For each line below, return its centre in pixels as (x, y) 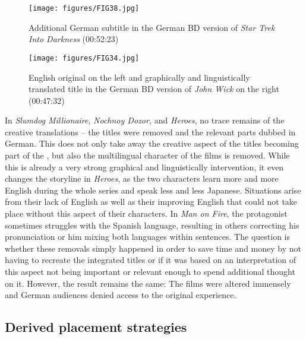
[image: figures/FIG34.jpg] (84, 58)
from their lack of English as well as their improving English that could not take (151, 202)
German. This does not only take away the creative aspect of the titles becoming (152, 143)
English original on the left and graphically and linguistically (139, 77)
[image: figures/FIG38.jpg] (84, 8)
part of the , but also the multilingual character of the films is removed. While (147, 155)
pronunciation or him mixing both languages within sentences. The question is (147, 237)
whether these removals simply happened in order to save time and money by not (153, 248)
